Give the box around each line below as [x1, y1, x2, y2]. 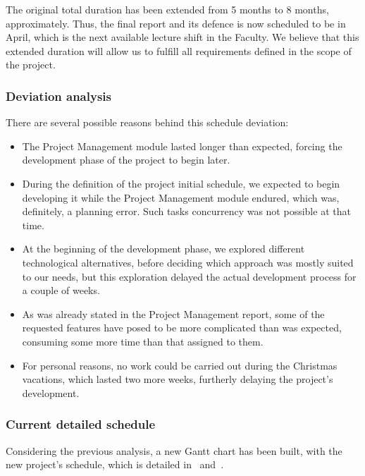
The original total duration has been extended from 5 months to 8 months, [6, 2, 329, 16]
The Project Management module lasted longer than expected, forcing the [22, 138, 342, 153]
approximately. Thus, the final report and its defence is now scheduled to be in [6, 16, 346, 30]
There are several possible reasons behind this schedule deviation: [6, 115, 289, 130]
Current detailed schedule [6, 415, 156, 433]
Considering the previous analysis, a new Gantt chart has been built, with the [6, 443, 342, 458]
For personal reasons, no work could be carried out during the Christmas [22, 358, 338, 372]
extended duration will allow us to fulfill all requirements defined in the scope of [6, 43, 352, 58]
